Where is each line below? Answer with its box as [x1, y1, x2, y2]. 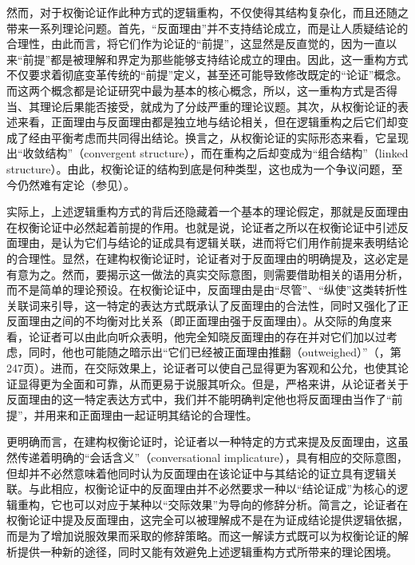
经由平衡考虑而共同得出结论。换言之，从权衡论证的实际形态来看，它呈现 [28, 129, 409, 145]
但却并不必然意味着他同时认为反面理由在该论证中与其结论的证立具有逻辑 [6, 464, 386, 481]
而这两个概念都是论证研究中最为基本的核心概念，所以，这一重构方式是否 [6, 82, 386, 98]
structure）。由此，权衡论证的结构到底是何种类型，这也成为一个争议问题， [6, 160, 392, 177]
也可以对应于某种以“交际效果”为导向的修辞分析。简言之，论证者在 [61, 495, 409, 512]
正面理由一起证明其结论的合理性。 [78, 406, 258, 423]
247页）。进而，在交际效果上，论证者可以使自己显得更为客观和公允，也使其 [6, 360, 397, 376]
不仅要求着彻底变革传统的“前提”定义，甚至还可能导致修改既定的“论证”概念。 [6, 66, 408, 83]
